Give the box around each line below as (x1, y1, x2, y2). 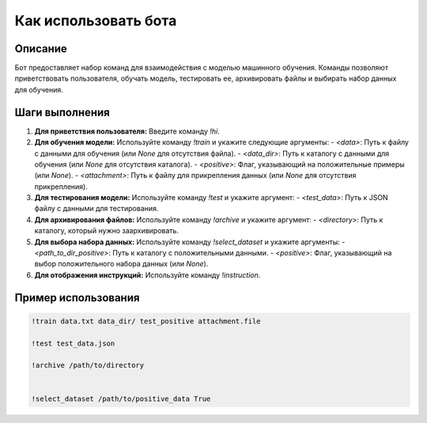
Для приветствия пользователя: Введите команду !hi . (34, 127, 221, 136)
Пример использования (14, 291, 140, 304)
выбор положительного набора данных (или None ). (34, 259, 209, 269)
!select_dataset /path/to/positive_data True (31, 394, 211, 403)
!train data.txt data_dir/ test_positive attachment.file (31, 316, 261, 326)
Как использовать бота (14, 12, 177, 29)
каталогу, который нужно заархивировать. (34, 226, 179, 236)
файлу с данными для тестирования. (34, 204, 159, 213)
